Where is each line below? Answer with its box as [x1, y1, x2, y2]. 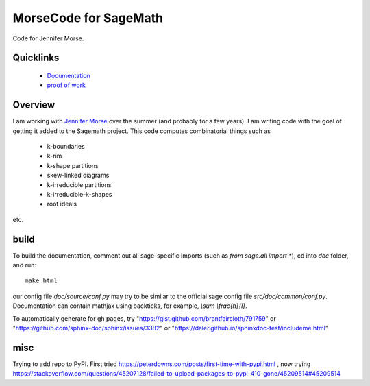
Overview [12, 99, 56, 111]
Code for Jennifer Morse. [12, 34, 84, 43]
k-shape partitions [47, 161, 99, 169]
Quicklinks [12, 52, 60, 64]
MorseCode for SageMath [12, 10, 164, 25]
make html [25, 277, 58, 285]
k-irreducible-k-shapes [47, 190, 112, 198]
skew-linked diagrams [47, 171, 110, 180]
